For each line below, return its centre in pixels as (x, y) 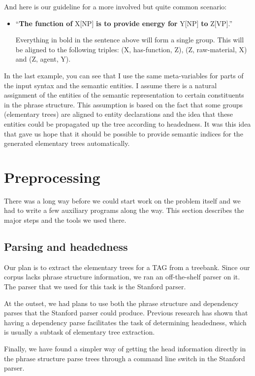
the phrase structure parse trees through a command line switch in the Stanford (125, 358)
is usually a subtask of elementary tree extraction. (80, 332)
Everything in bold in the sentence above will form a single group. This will (130, 40)
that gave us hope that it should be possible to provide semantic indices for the (124, 133)
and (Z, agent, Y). (43, 59)
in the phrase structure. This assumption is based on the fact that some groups (124, 104)
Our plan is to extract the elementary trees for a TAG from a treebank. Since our (127, 267)
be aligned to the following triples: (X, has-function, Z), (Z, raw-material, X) (131, 49)
